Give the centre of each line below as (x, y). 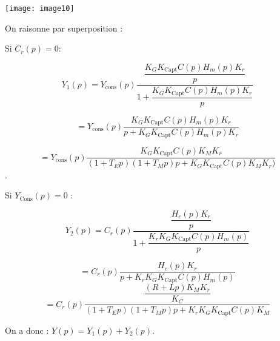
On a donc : (27, 330)
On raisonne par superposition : (64, 28)
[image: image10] (40, 8)
